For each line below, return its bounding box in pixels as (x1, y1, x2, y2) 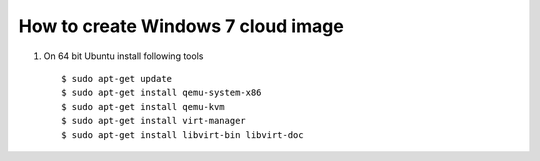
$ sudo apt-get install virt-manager (61, 115, 247, 127)
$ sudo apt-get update (61, 73, 173, 84)
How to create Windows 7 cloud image (18, 15, 344, 37)
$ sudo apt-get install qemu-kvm (61, 101, 225, 112)
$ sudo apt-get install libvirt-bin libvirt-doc (61, 129, 304, 140)
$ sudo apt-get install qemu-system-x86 (61, 87, 262, 99)
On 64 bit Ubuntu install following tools (43, 50, 204, 62)
